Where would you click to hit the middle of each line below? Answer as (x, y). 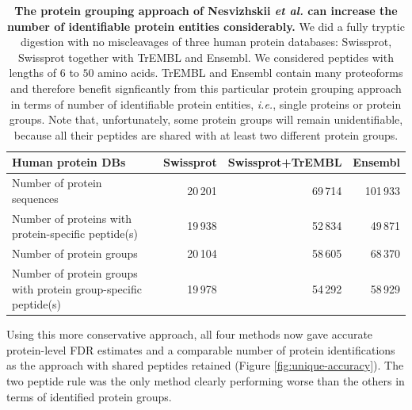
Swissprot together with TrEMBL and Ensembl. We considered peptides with (206, 57)
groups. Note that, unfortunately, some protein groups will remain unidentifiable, (206, 119)
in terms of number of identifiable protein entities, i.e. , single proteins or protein (206, 103)
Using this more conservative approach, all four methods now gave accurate (190, 334)
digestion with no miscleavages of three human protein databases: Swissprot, (206, 42)
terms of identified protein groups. (89, 396)
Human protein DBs (69, 162)
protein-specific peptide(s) (75, 234)
